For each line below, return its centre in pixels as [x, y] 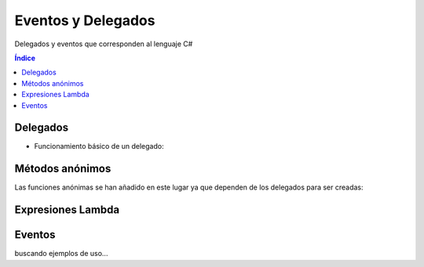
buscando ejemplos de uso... [61, 254]
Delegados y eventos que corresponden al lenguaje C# [104, 44]
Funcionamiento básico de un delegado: [99, 146]
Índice [25, 58]
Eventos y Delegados [85, 20]
